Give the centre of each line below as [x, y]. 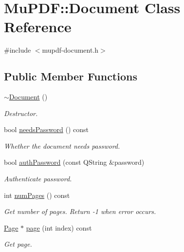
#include [18, 50]
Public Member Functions [71, 76]
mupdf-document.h [70, 50]
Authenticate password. [38, 179]
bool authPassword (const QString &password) [74, 162]
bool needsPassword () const [46, 129]
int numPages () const [37, 195]
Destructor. [21, 113]
